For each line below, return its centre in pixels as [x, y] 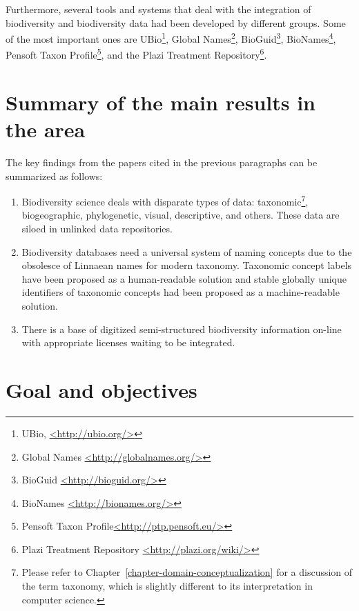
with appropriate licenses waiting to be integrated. [128, 342]
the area [46, 129]
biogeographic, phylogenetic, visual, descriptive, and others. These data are [181, 215]
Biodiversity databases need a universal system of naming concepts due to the [187, 251]
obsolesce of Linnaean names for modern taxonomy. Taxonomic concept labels [187, 265]
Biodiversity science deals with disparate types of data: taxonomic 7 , [165, 200]
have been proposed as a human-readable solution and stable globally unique [184, 278]
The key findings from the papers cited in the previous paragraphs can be [162, 162]
